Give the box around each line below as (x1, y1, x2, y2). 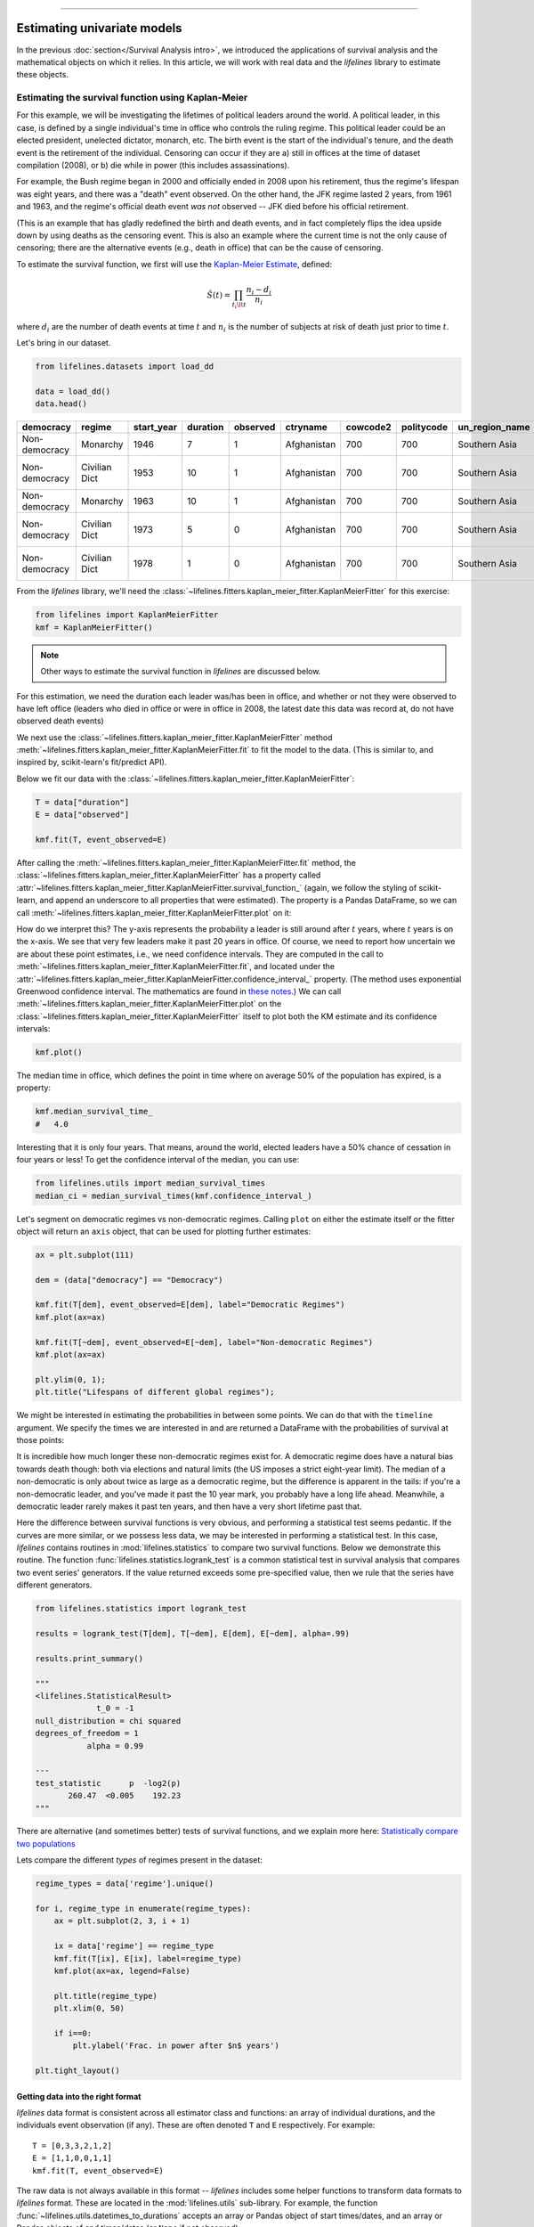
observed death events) (16, 715, 104, 726)
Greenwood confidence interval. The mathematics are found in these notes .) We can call (16, 985, 342, 997)
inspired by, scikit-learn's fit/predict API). (16, 757, 167, 768)
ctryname (285, 421, 328, 434)
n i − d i (246, 284, 271, 297)
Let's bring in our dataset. (16, 338, 111, 348)
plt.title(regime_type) (53, 1991, 158, 2001)
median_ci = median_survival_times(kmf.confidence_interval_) (35, 1190, 312, 1201)
